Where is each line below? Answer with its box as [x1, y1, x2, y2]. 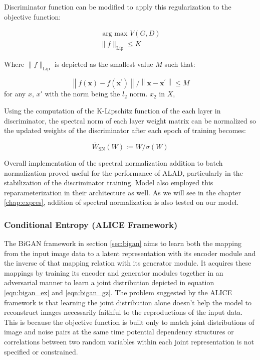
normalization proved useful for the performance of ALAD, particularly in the [4, 167, 243, 178]
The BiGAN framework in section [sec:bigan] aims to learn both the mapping [4, 238, 241, 249]
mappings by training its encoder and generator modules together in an [4, 267, 223, 278]
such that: [164, 59, 195, 69]
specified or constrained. [4, 346, 78, 356]
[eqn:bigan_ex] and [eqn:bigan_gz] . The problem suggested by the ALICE [4, 287, 232, 298]
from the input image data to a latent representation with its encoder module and [4, 248, 256, 258]
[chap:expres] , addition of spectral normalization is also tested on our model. [4, 197, 239, 207]
